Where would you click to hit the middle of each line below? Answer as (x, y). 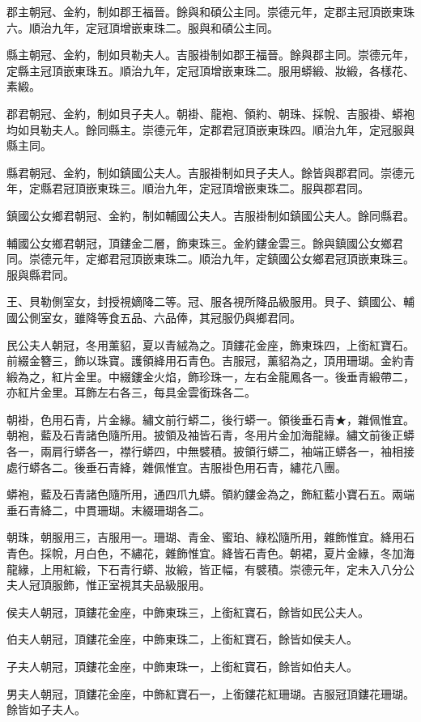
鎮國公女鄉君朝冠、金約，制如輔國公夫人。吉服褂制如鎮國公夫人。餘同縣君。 (210, 215)
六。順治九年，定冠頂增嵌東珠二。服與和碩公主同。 (142, 27)
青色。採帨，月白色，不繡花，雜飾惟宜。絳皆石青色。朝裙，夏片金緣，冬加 (205, 553)
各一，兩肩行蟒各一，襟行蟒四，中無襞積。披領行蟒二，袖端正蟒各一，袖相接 (210, 451)
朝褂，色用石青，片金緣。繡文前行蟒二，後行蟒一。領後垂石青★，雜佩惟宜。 (210, 419)
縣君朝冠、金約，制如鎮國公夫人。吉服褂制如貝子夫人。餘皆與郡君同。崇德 (205, 172)
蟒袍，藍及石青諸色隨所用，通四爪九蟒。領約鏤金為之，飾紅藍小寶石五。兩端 (210, 494)
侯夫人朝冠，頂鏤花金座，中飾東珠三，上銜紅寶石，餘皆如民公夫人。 (188, 612)
